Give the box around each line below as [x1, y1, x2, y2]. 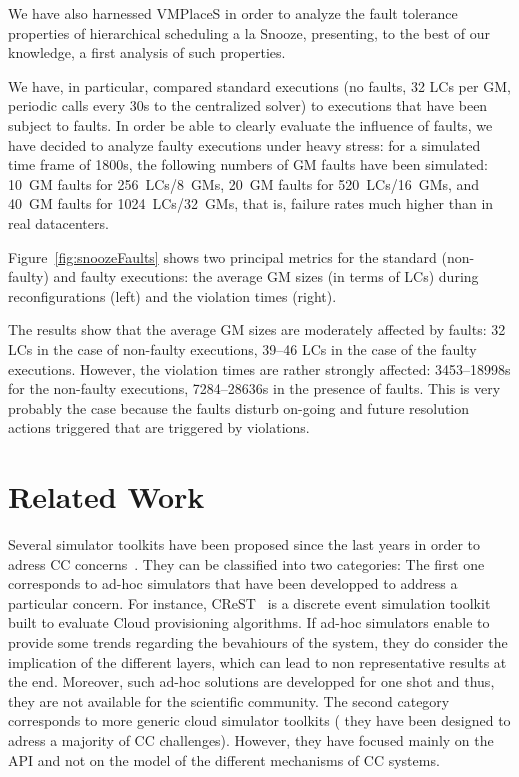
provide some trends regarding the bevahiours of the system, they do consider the [8, 631, 508, 652]
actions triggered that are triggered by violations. [8, 417, 310, 438]
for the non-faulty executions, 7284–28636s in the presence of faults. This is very [8, 378, 501, 399]
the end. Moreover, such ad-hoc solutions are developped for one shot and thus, [8, 671, 495, 692]
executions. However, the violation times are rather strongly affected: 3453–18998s [8, 358, 511, 379]
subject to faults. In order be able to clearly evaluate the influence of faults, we [8, 114, 493, 135]
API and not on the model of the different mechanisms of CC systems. [8, 749, 440, 770]
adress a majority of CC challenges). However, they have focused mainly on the [8, 729, 494, 750]
